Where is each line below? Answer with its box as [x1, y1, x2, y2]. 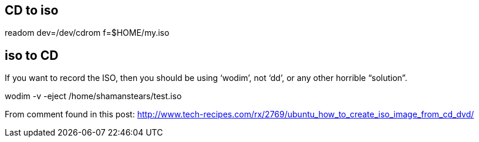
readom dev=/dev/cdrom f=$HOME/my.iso [5, 28, 170, 38]
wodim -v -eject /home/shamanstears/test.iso [5, 91, 182, 102]
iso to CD [5, 48, 59, 63]
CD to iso [5, 3, 59, 18]
